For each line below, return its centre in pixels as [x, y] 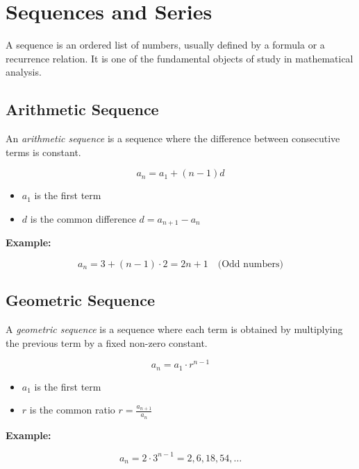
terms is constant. [43, 152]
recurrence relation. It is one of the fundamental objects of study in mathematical [179, 58]
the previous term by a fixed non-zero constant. [107, 342]
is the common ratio [72, 410]
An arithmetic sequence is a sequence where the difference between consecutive [173, 138]
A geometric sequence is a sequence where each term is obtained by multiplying [174, 329]
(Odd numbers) [250, 264]
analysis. [24, 72]
